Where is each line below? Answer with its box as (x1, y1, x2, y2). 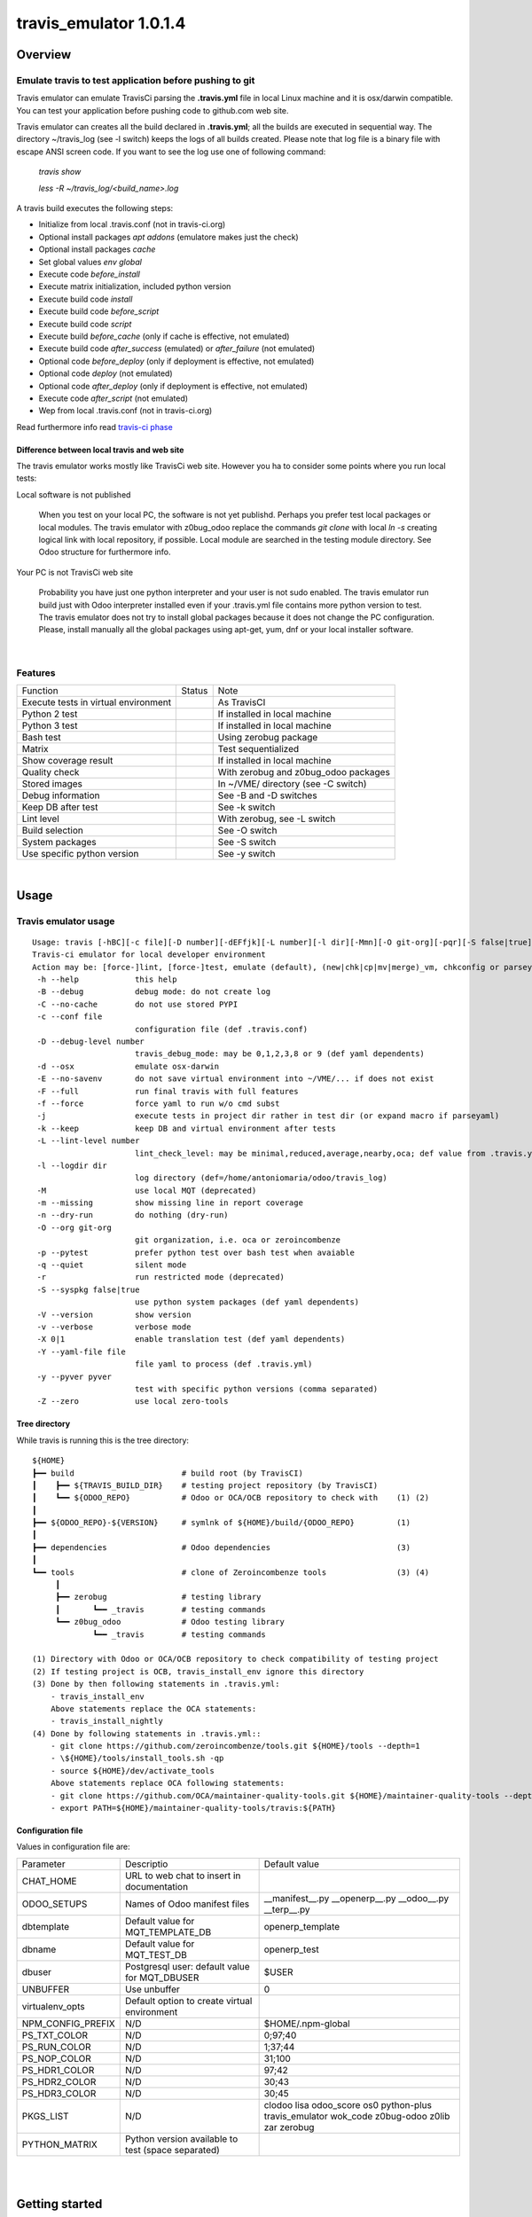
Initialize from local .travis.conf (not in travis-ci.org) (38, 219, 226, 230)
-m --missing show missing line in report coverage (36, 1198, 303, 1208)
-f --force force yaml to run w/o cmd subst (36, 1098, 280, 1108)
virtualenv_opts (21, 2000, 85, 2012)
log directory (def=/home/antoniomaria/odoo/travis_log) (134, 1173, 387, 1183)
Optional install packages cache (38, 244, 156, 255)
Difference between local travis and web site (16, 444, 184, 455)
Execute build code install (38, 294, 133, 304)
